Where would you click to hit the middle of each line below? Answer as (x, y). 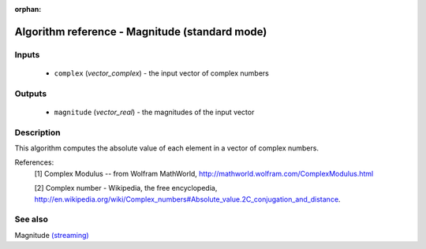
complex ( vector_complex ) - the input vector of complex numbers (162, 73)
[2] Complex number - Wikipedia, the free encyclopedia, (126, 188)
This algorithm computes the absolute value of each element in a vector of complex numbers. (167, 148)
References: (34, 162)
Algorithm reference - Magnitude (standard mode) (141, 32)
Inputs (27, 54)
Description (37, 132)
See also (32, 219)
